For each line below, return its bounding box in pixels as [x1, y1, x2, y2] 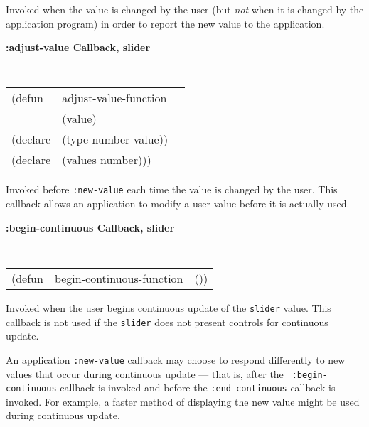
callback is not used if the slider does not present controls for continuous [6, 314, 328, 329]
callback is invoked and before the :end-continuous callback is [60, 380, 336, 395]
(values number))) [62, 151, 151, 168]
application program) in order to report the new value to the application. [6, 16, 325, 31]
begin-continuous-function [54, 269, 183, 286]
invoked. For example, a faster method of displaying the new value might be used [6, 394, 360, 409]
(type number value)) [62, 131, 169, 148]
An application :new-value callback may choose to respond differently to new [6, 352, 346, 367]
